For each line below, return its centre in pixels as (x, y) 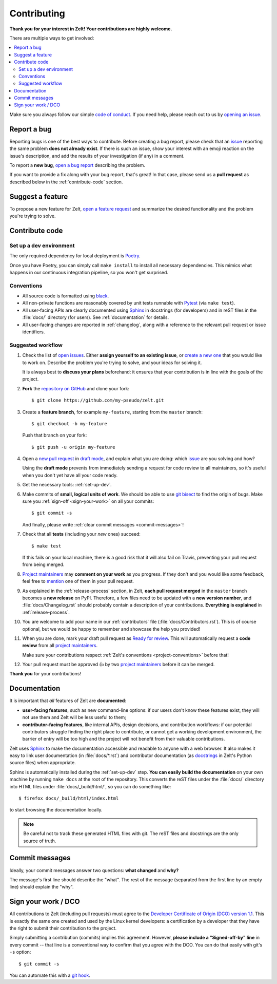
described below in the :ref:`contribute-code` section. (66, 182)
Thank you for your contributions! (45, 674)
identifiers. (34, 332)
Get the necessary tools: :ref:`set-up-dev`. (67, 485)
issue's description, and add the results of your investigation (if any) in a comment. (97, 156)
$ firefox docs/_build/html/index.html (69, 798)
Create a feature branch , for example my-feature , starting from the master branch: (112, 412)
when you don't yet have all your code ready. (70, 475)
